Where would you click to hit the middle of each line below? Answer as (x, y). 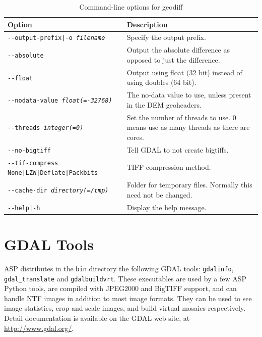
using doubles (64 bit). (161, 82)
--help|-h (24, 208)
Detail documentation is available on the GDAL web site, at (97, 318)
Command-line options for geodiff (131, 7)
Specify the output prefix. (166, 37)
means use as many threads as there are (188, 127)
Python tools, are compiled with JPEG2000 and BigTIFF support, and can (120, 288)
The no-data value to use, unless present (189, 95)
